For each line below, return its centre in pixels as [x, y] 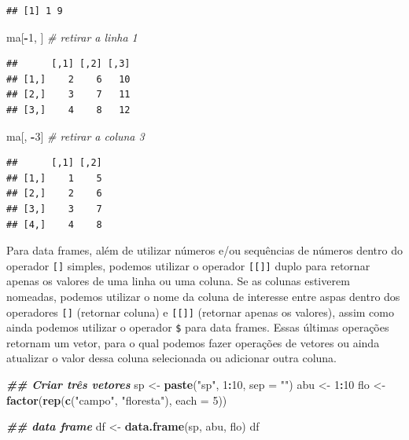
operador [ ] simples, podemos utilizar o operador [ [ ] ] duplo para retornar [188, 265]
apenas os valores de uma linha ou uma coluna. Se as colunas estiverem [178, 281]
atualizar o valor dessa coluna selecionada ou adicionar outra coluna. [172, 358]
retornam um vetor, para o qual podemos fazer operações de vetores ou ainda [193, 342]
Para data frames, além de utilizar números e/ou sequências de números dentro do [204, 250]
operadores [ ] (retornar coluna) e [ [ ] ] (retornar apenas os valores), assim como [200, 312]
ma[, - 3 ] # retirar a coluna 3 [76, 136]
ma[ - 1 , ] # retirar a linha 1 [72, 37]
